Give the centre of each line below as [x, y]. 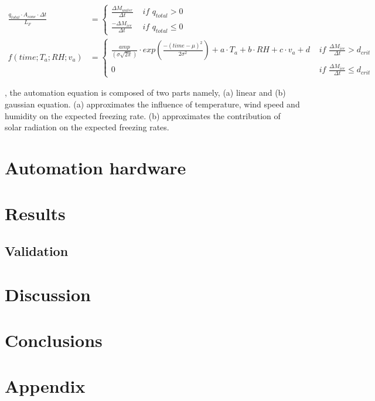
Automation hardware [96, 168]
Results [35, 213]
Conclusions [54, 340]
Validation [37, 250]
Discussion [48, 294]
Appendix [45, 386]
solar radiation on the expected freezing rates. [87, 127]
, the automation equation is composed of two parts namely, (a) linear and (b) [145, 92]
